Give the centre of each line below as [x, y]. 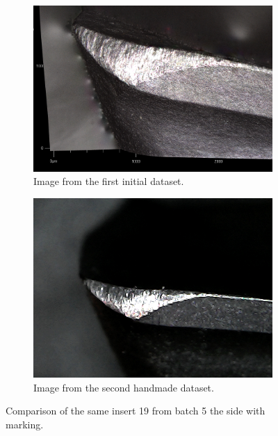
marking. [25, 424]
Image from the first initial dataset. [109, 181]
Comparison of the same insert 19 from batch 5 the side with [136, 411]
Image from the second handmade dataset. [124, 387]
